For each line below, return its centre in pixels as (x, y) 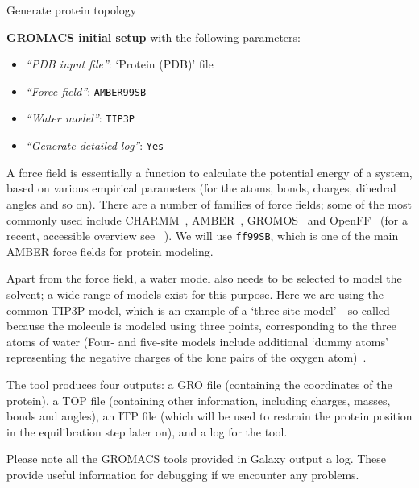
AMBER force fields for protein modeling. (110, 251)
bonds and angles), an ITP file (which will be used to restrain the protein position (209, 416)
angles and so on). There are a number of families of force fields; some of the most (209, 203)
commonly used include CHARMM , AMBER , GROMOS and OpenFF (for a (207, 219)
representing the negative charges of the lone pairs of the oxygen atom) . (187, 357)
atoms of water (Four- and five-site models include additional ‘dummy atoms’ (197, 341)
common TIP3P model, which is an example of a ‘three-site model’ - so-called (198, 310)
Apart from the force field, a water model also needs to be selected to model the (204, 278)
